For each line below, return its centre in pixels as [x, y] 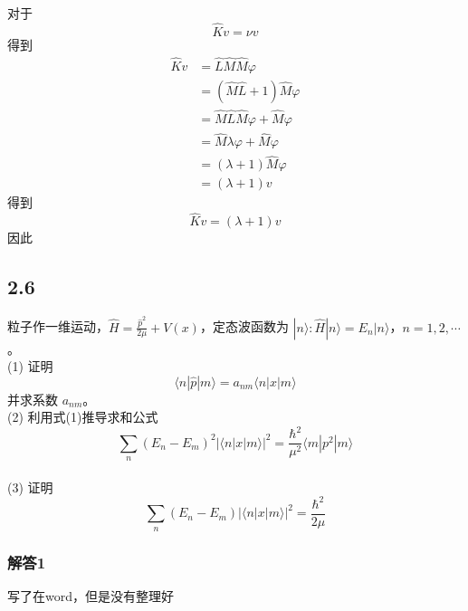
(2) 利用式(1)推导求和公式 [83, 417]
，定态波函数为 [244, 326]
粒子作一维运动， [58, 326]
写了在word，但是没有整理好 [91, 596]
